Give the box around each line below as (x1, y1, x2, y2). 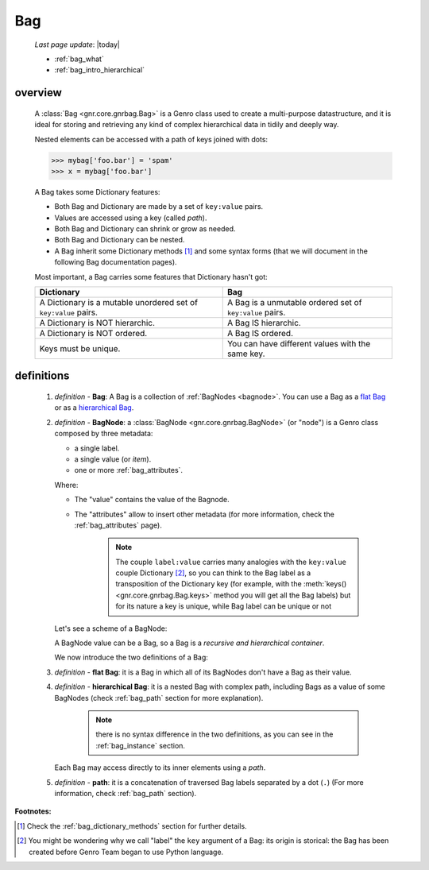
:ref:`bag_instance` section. (95, 740, 186, 750)
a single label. (74, 443, 120, 453)
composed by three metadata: (54, 429, 153, 439)
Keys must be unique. (39, 343, 121, 354)
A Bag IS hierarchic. (226, 318, 301, 328)
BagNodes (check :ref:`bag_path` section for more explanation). (54, 693, 264, 702)
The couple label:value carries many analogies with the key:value (115, 557, 347, 566)
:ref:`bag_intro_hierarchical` (54, 65, 145, 75)
